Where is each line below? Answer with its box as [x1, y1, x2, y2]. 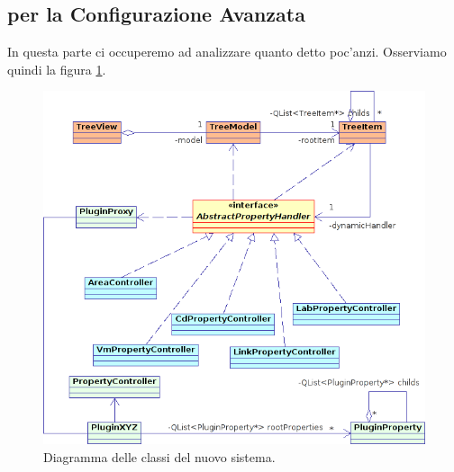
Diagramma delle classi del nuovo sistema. [43, 447, 276, 466]
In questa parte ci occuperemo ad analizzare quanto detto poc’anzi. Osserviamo [7, 42, 447, 61]
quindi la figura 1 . [7, 59, 106, 78]
